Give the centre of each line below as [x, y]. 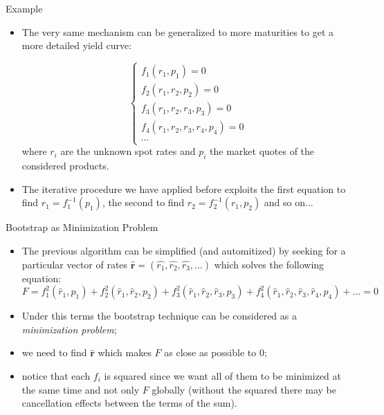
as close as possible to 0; [216, 352]
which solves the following [269, 264]
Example [24, 8]
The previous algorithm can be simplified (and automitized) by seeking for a [184, 251]
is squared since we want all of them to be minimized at [222, 375]
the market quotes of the [262, 151]
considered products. [65, 166]
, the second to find [143, 202]
